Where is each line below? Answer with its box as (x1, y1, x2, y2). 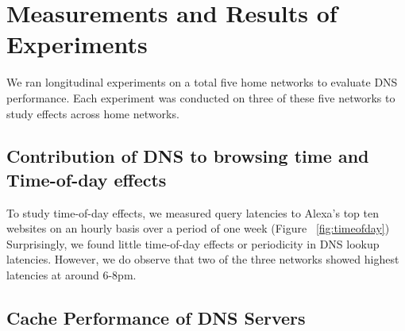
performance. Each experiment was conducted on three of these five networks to (6, 89, 395, 106)
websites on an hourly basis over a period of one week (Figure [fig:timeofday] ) (6, 220, 390, 237)
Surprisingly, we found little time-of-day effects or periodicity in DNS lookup (6, 235, 380, 252)
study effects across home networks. (6, 105, 179, 121)
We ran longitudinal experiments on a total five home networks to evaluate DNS (6, 74, 398, 90)
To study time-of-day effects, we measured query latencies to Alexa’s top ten (6, 204, 379, 221)
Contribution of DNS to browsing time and (6, 144, 369, 168)
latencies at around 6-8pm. (6, 267, 137, 283)
